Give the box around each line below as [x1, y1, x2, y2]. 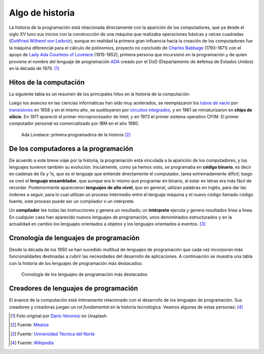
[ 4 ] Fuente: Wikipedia [10, 340, 54, 346]
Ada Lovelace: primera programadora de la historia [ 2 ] [21, 132, 131, 137]
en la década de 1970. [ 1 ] [9, 65, 60, 71]
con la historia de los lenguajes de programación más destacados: [9, 260, 143, 266]
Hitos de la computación [9, 78, 85, 87]
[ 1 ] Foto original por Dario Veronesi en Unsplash [10, 313, 107, 319]
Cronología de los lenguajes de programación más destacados [21, 271, 148, 277]
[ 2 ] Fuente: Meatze [10, 322, 49, 328]
